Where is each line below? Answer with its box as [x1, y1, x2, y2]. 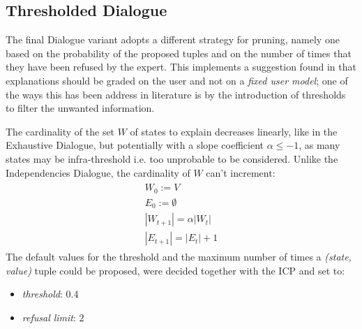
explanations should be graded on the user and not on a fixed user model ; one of [6, 73, 348, 87]
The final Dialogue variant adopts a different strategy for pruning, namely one [6, 32, 340, 47]
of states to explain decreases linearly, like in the [130, 124, 338, 138]
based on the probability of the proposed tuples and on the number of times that [6, 45, 352, 60]
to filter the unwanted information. [6, 101, 155, 115]
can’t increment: [206, 165, 276, 180]
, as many [299, 138, 340, 152]
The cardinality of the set [6, 124, 115, 138]
